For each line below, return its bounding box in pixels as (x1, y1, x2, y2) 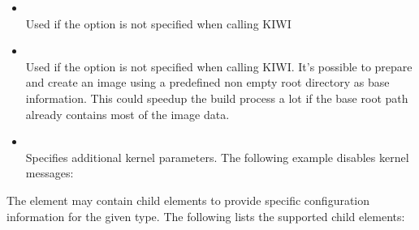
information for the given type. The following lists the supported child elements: (6, 207, 405, 224)
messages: (25, 164, 74, 181)
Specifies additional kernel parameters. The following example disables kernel (25, 148, 409, 165)
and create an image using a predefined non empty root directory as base (25, 74, 390, 91)
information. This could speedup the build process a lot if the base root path (25, 89, 408, 106)
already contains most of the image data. (25, 105, 230, 122)
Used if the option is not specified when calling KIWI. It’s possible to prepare (25, 57, 413, 75)
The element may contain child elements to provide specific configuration (6, 191, 370, 208)
